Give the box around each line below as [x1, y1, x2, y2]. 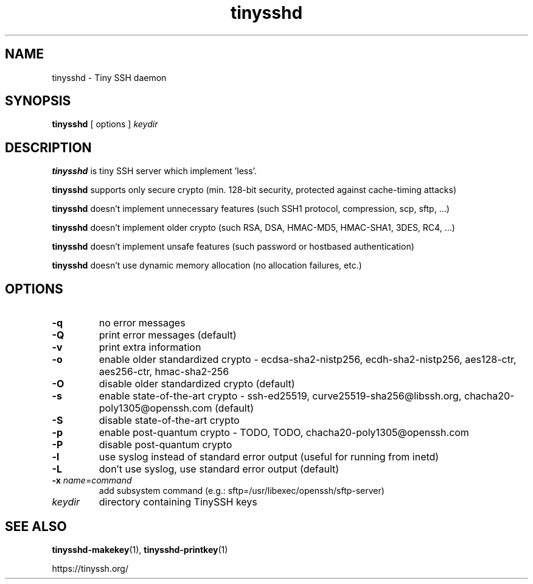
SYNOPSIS [5, 93, 71, 109]
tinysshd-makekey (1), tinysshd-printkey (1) [52, 544, 228, 555]
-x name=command [52, 475, 132, 486]
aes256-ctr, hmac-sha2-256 [99, 365, 229, 378]
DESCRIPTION [5, 139, 92, 155]
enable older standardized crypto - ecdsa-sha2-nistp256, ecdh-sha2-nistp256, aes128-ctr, [99, 353, 517, 366]
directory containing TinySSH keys [99, 496, 257, 508]
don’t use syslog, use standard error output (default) [99, 463, 340, 476]
